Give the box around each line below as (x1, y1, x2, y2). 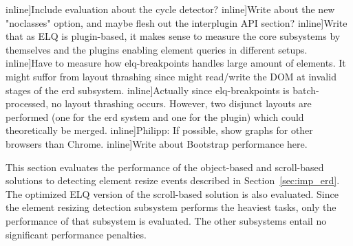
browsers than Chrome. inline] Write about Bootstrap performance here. (6, 136, 308, 150)
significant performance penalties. (6, 227, 147, 241)
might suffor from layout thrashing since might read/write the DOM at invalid (6, 69, 336, 83)
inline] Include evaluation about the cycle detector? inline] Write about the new (6, 2, 335, 16)
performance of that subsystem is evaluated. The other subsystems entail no (6, 213, 327, 227)
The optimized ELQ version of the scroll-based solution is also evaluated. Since (6, 186, 339, 201)
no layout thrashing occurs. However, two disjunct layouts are (51, 96, 312, 111)
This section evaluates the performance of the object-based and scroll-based (6, 159, 324, 174)
